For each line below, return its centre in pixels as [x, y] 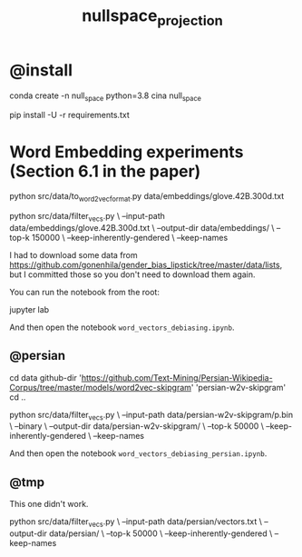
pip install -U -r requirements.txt [69, 115]
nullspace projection [152, 17]
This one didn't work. [49, 504]
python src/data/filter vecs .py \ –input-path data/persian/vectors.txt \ [136, 523]
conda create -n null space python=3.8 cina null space [106, 96]
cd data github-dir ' [45, 377]
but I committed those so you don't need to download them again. [132, 274]
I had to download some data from [73, 254]
